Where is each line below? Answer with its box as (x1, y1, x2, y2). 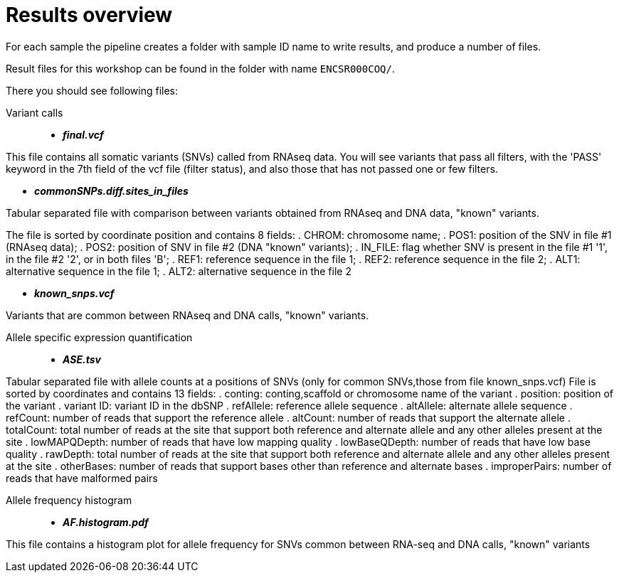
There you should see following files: (6, 84, 178, 97)
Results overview (6, 3, 173, 27)
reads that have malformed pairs (6, 471, 158, 484)
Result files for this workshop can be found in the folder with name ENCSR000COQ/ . (6, 62, 395, 75)
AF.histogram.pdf (63, 515, 149, 528)
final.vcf (63, 128, 104, 141)
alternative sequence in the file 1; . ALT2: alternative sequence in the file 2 (6, 264, 351, 277)
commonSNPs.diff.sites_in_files (34, 184, 189, 197)
